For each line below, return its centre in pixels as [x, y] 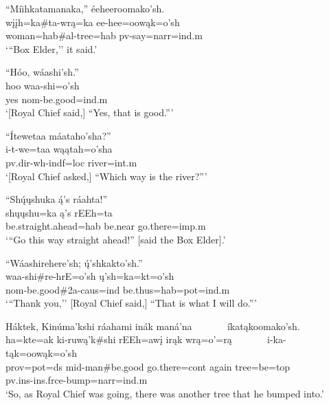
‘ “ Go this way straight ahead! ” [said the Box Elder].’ [116, 239]
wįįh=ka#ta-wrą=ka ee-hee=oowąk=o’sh [93, 22]
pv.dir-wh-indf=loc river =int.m [71, 162]
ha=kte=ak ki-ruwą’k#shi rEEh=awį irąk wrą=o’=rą [119, 339]
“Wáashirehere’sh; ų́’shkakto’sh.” [74, 262]
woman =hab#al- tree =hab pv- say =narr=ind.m [104, 35]
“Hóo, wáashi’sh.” [42, 72]
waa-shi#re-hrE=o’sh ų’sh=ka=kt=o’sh [90, 276]
